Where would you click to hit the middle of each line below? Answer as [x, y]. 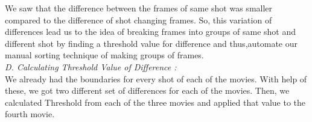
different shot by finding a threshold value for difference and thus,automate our [151, 43]
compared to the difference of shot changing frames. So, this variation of [138, 20]
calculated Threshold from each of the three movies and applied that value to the [155, 102]
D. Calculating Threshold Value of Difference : [91, 66]
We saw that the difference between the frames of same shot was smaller [139, 8]
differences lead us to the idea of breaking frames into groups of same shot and [151, 32]
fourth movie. [30, 114]
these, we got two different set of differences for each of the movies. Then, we [147, 90]
